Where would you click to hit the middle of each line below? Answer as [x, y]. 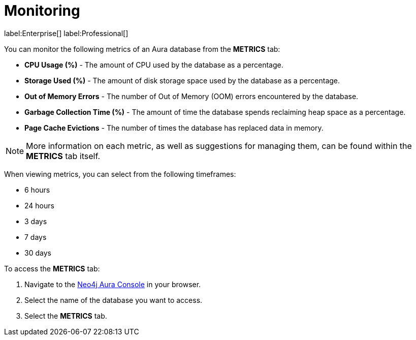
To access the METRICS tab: [52, 268]
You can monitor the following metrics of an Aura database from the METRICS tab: [142, 49]
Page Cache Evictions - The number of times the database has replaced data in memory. [174, 128]
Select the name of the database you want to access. [114, 300]
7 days [36, 237]
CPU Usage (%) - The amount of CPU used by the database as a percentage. [154, 65]
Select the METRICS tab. [66, 316]
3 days [36, 221]
